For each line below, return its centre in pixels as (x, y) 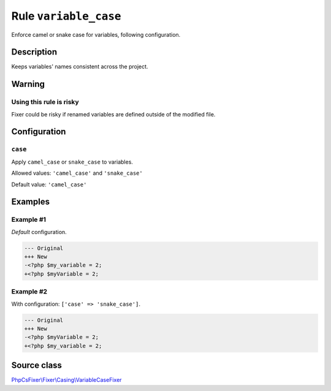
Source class (37, 366)
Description (34, 52)
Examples (31, 202)
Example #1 (29, 219)
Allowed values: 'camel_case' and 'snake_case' (77, 173)
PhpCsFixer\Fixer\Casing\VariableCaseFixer (67, 380)
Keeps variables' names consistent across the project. (80, 67)
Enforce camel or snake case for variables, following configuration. (96, 34)
